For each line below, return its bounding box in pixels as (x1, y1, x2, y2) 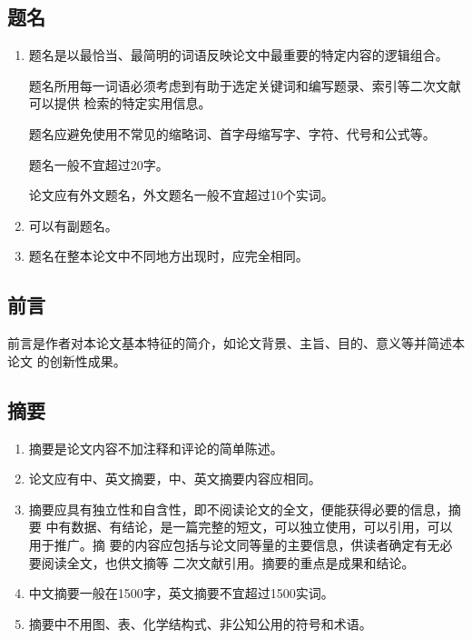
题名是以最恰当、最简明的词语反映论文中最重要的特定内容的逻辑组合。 (28, 45, 448, 65)
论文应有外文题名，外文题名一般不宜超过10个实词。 (28, 185, 334, 205)
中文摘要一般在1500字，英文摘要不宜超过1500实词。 (28, 584, 334, 603)
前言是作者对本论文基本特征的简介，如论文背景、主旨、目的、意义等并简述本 (7, 334, 465, 353)
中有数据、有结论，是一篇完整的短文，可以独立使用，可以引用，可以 (45, 517, 453, 536)
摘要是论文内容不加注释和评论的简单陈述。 (28, 438, 283, 457)
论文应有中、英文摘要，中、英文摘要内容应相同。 (28, 469, 321, 488)
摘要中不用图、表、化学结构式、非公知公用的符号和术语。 (28, 614, 372, 633)
